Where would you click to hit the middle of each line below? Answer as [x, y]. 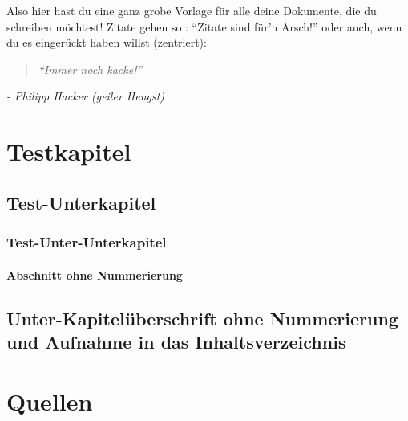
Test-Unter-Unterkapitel [87, 242]
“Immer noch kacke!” [90, 69]
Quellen [50, 401]
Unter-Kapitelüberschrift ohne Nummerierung [202, 318]
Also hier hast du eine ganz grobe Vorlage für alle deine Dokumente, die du [192, 10]
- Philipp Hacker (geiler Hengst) [86, 96]
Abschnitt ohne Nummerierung [95, 274]
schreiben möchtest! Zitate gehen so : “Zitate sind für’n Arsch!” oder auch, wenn [204, 26]
